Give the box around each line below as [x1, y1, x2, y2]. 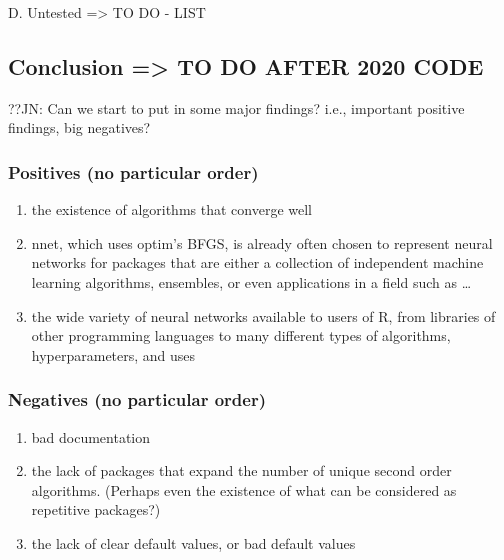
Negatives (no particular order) [8, 387, 266, 412]
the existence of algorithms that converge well [31, 199, 312, 220]
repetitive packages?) [31, 499, 161, 520]
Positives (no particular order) [8, 159, 259, 184]
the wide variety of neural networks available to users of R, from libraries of [31, 305, 496, 326]
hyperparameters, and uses [31, 344, 196, 365]
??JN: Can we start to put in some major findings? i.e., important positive [8, 97, 465, 118]
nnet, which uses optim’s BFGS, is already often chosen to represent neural [31, 232, 493, 253]
